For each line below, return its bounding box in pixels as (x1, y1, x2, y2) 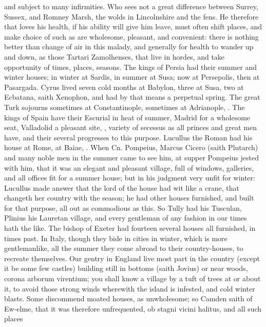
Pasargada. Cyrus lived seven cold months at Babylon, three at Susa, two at (4, 81, 244, 92)
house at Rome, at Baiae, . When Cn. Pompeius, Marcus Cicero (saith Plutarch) (4, 142, 258, 153)
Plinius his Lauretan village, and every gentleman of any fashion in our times (4, 212, 247, 223)
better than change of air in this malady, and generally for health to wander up (4, 41, 254, 52)
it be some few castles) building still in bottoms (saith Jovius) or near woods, (4, 263, 248, 274)
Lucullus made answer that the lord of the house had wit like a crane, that (4, 182, 239, 193)
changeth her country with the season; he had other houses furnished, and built (4, 192, 254, 203)
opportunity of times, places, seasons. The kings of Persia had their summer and (4, 61, 257, 72)
